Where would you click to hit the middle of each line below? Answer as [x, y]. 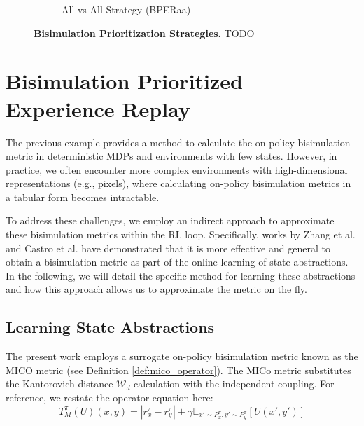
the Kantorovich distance [59, 384]
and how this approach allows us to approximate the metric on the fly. [156, 289]
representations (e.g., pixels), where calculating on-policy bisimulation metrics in [178, 183]
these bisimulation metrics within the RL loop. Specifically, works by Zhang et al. [181, 234]
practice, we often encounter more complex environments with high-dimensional [177, 169]
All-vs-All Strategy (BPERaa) [126, 9]
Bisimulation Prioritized [124, 81]
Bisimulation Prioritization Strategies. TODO [144, 33]
